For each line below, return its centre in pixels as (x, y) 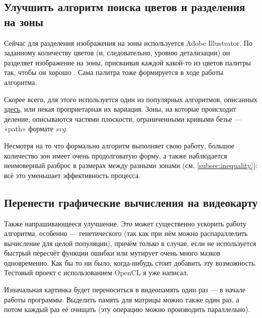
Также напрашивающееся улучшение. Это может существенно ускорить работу (125, 223)
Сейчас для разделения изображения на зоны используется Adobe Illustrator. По (128, 43)
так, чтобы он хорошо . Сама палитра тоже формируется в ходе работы (114, 72)
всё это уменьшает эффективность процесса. (72, 175)
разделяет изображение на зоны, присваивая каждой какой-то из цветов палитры (127, 62)
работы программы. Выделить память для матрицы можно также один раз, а (122, 299)
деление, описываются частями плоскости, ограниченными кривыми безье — (123, 118)
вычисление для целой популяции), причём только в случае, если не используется (130, 243)
